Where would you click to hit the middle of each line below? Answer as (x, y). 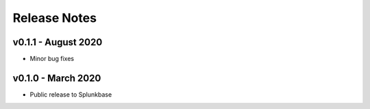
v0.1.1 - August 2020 (58, 42)
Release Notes (55, 18)
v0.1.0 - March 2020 (57, 78)
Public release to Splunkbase (71, 94)
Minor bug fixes (52, 59)
